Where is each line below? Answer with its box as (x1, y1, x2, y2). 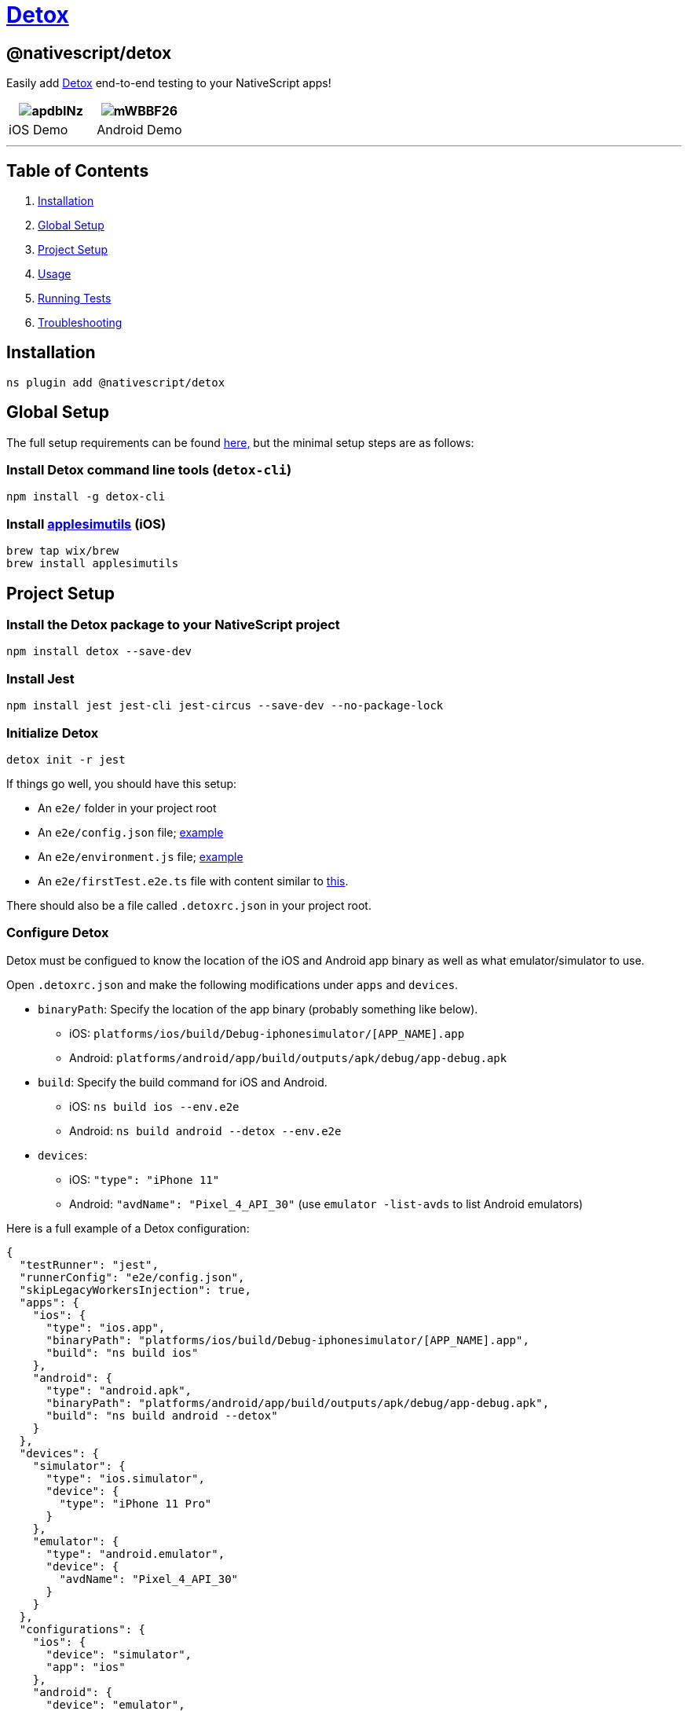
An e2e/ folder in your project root (38, 801, 217, 815)
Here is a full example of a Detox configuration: (6, 1221, 250, 1235)
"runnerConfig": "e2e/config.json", (19, 1270, 245, 1284)
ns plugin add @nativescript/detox (6, 376, 225, 389)
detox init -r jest (6, 753, 126, 766)
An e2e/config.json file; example (38, 825, 224, 839)
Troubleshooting (38, 316, 123, 330)
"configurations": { (19, 1622, 146, 1636)
